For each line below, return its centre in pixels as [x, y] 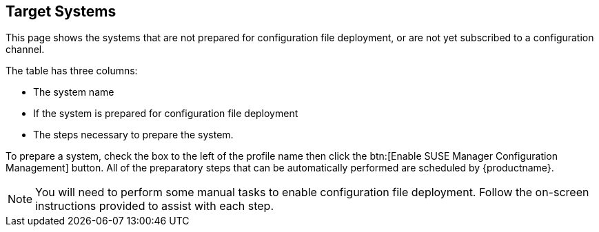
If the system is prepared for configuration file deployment [166, 114]
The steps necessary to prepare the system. [133, 135]
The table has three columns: [72, 71]
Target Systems [61, 11]
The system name [74, 92]
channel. [25, 50]
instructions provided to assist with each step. [155, 206]
